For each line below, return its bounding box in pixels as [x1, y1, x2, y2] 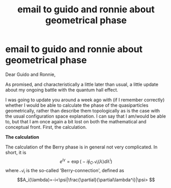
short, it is [5, 149, 27, 155]
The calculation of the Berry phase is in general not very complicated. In [5, 144, 158, 150]
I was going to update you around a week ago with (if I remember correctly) [5, 97, 165, 103]
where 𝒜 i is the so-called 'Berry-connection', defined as [5, 167, 124, 175]
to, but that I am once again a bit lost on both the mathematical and [5, 118, 147, 124]
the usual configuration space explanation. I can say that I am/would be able [5, 113, 166, 119]
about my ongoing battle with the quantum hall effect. [5, 86, 119, 93]
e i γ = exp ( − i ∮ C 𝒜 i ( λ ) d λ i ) [59, 157, 113, 165]
